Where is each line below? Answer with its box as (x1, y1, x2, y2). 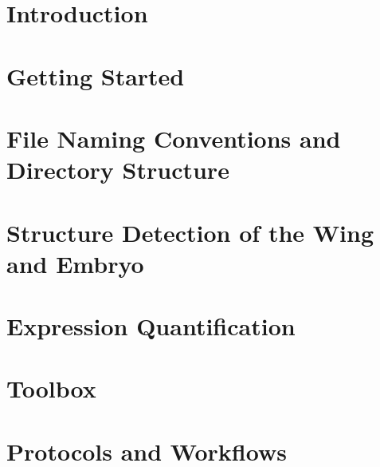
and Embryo (6, 247, 144, 279)
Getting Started (6, 59, 185, 92)
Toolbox (6, 372, 96, 405)
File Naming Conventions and (6, 121, 341, 154)
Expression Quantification (6, 310, 296, 342)
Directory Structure (6, 153, 229, 186)
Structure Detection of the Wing (6, 216, 374, 248)
